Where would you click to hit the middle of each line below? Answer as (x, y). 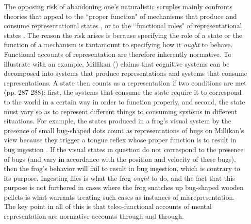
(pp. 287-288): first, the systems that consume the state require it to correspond (123, 92)
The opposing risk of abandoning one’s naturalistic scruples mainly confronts (118, 6)
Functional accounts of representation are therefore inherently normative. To (118, 54)
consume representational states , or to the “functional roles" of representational (123, 26)
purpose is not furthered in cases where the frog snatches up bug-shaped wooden (124, 187)
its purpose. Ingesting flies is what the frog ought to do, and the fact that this (120, 178)
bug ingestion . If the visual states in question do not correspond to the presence (124, 149)
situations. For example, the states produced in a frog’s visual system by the (117, 121)
